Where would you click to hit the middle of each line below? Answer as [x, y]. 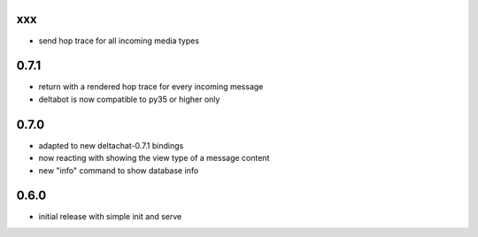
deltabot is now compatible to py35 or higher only [129, 99]
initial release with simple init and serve [110, 217]
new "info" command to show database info [119, 170]
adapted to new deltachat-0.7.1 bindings [111, 145]
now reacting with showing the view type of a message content [154, 158]
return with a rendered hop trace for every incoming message [151, 87]
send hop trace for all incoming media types [119, 41]
